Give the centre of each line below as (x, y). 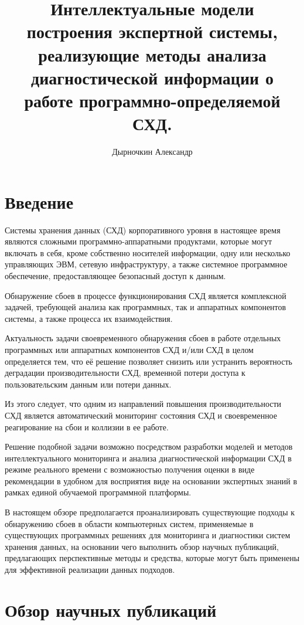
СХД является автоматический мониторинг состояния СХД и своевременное (141, 415)
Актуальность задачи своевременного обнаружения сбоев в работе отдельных (143, 338)
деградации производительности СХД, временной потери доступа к (125, 373)
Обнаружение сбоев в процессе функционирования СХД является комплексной (146, 295)
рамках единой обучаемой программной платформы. (98, 492)
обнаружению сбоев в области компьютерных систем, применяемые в (129, 523)
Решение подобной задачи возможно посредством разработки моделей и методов (149, 446)
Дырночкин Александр (152, 152)
